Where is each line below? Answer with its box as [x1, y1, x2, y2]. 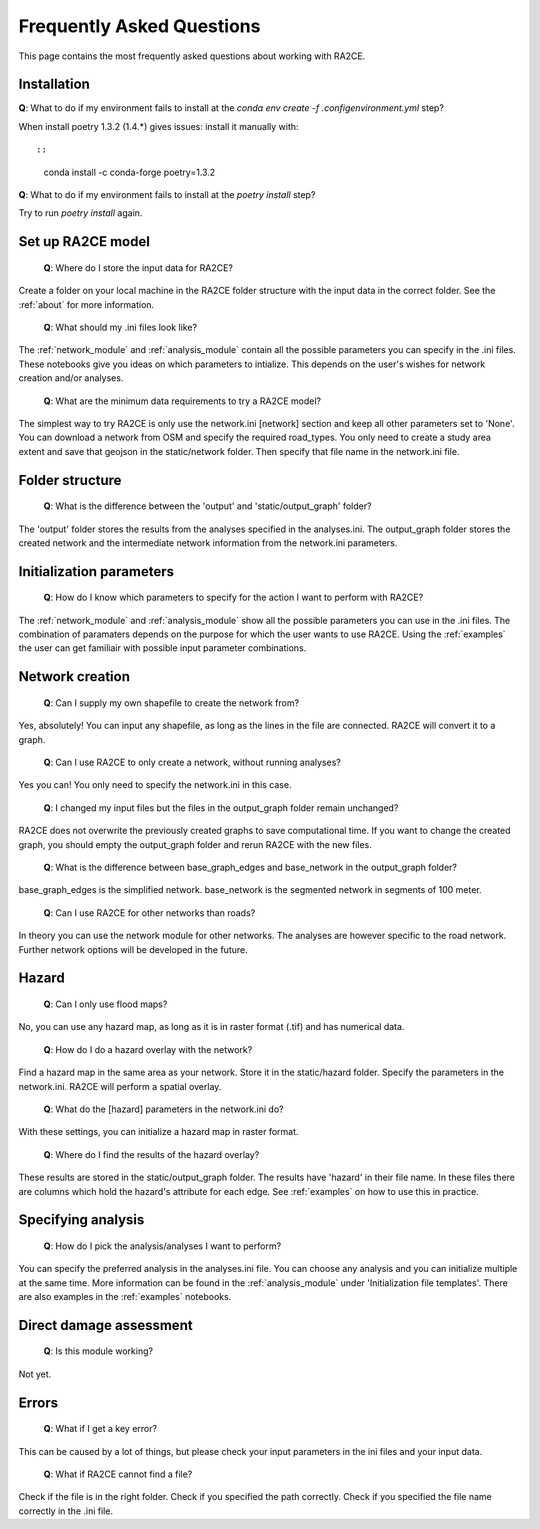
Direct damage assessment [18, 1316, 194, 1334]
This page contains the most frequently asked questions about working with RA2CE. [18, 50, 366, 62]
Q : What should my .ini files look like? [43, 321, 198, 333]
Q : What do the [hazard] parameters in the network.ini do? [43, 1103, 284, 1115]
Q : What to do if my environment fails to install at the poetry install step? [18, 189, 316, 201]
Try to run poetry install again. [18, 207, 143, 219]
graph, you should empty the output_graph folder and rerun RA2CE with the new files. [18, 838, 372, 850]
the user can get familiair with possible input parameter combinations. [18, 642, 307, 654]
